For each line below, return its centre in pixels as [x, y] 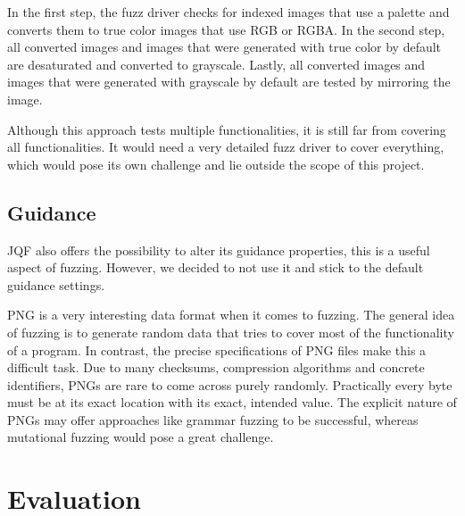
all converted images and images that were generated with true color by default [224, 47]
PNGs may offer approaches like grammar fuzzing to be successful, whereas [213, 419]
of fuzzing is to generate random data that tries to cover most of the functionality [231, 332]
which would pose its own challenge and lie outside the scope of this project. [216, 164]
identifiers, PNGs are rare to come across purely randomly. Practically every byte [230, 384]
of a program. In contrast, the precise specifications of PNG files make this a [217, 350]
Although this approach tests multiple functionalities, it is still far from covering [227, 129]
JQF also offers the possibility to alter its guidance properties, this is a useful [219, 250]
